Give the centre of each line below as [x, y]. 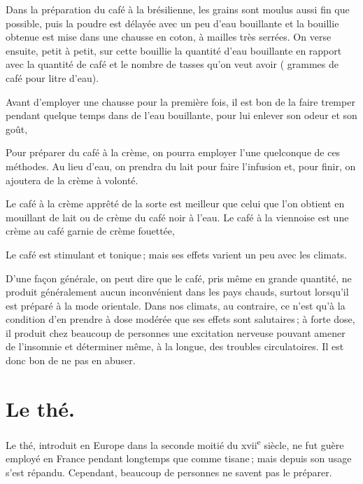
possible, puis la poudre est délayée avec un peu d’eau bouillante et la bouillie [172, 23]
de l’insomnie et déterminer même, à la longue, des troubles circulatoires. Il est [175, 346]
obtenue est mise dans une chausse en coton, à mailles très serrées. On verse [169, 37]
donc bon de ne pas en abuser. [71, 360]
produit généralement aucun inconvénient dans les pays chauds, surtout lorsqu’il [177, 292]
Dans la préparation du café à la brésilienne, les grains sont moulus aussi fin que [178, 9]
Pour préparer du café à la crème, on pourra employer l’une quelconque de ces [173, 152]
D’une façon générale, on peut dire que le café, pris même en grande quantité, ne [179, 278]
